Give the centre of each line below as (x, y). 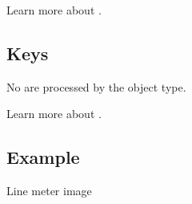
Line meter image (49, 191)
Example (43, 157)
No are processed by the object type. (96, 86)
